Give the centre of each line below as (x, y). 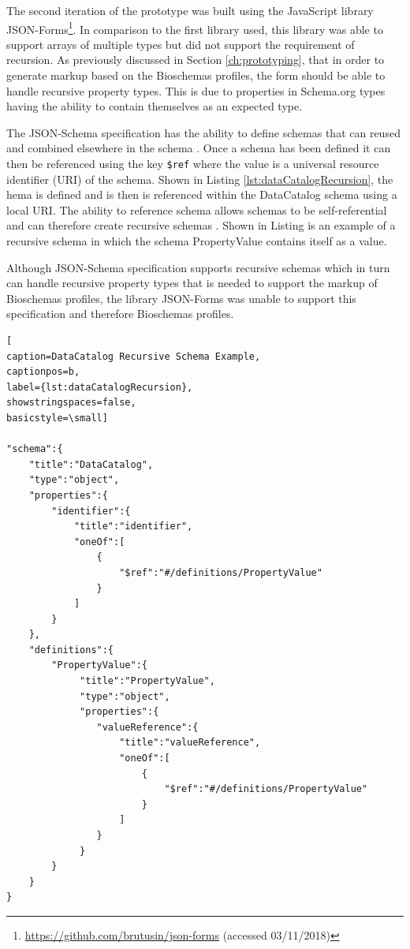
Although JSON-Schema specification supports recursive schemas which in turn (198, 267)
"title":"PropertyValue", (147, 681)
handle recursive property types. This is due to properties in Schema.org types (196, 90)
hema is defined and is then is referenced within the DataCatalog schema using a (202, 194)
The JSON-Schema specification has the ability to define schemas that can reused (203, 132)
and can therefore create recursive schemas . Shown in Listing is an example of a (201, 225)
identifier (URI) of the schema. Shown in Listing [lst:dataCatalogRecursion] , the (200, 179)
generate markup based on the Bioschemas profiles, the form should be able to (196, 75)
